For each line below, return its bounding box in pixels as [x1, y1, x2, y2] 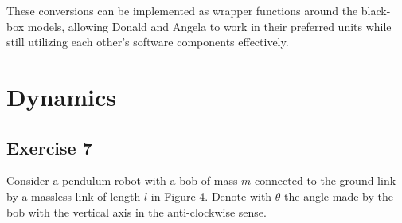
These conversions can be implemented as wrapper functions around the [6, 2, 358, 18]
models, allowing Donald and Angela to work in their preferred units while [27, 18, 392, 34]
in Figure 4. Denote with [150, 187, 272, 204]
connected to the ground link [255, 172, 396, 189]
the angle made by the [284, 187, 393, 204]
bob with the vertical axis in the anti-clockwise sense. [6, 203, 267, 220]
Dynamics [6, 80, 117, 112]
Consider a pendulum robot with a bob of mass [6, 172, 238, 189]
